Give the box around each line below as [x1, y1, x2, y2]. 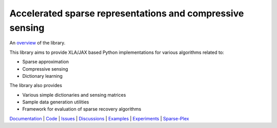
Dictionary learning [22, 73, 63, 79]
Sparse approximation [22, 59, 69, 65]
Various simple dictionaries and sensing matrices [22, 92, 126, 98]
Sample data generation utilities [22, 99, 89, 105]
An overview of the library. [9, 40, 66, 46]
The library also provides [9, 82, 63, 89]
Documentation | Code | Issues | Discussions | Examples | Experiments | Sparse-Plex [9, 115, 189, 121]
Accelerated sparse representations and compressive [9, 8, 244, 19]
